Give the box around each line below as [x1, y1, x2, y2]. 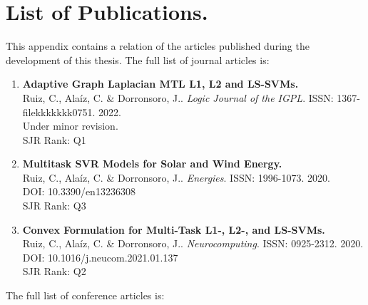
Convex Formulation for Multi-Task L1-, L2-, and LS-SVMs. [22, 222, 325, 237]
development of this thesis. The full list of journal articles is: [6, 52, 270, 67]
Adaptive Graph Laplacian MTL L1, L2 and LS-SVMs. [22, 76, 299, 91]
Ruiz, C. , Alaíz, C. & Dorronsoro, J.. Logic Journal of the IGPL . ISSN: [22, 90, 334, 105]
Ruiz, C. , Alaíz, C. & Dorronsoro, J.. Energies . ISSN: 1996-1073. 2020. [22, 170, 330, 185]
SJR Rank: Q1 [22, 132, 86, 147]
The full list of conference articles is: [6, 288, 165, 303]
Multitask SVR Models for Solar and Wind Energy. [22, 156, 282, 171]
